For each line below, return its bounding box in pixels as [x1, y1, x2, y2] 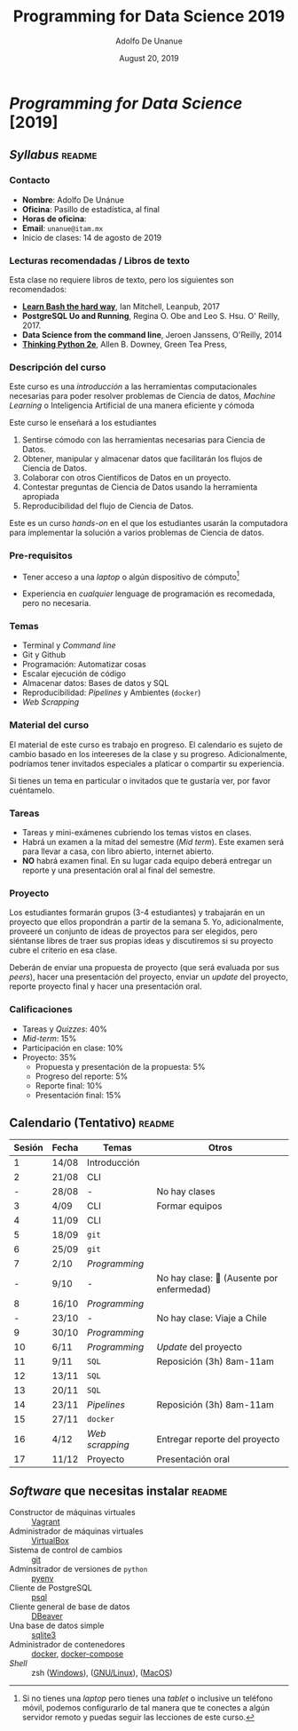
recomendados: [9, 283, 67, 294]
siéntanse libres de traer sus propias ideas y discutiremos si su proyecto [9, 936, 273, 946]
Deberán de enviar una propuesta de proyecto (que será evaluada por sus [9, 962, 279, 973]
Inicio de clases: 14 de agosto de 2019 [21, 232, 162, 243]
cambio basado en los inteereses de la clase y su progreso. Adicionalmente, [9, 748, 288, 759]
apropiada [21, 491, 59, 502]
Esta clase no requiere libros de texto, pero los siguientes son [9, 274, 234, 285]
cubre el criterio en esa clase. [9, 945, 118, 956]
